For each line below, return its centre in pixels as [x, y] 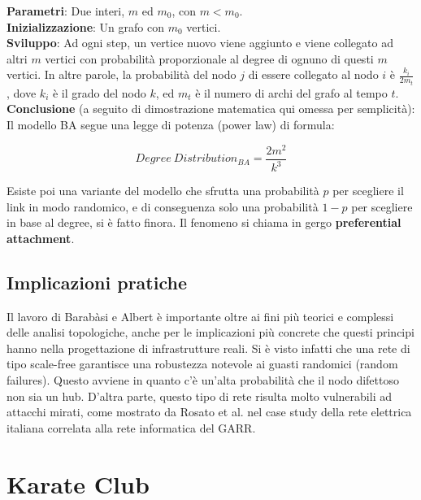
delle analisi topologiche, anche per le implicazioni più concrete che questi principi [210, 332]
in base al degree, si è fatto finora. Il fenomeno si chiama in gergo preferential [204, 222]
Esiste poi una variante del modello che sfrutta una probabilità [163, 191]
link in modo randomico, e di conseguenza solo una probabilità [163, 206]
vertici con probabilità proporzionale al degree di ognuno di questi [209, 58]
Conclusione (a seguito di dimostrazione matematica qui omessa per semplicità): [211, 109]
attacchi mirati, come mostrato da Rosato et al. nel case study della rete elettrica [209, 412]
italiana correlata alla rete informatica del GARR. [131, 427]
